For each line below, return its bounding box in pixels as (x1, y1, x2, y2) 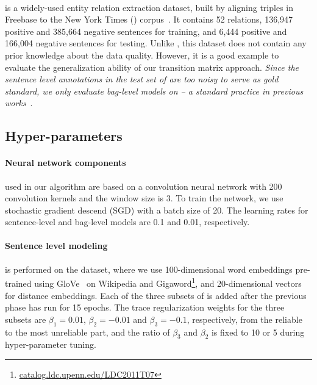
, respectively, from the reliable (187, 312, 302, 325)
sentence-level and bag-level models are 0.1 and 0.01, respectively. (5, 215, 250, 228)
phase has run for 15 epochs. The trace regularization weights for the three (5, 301, 285, 314)
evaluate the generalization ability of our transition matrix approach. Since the (5, 60, 299, 73)
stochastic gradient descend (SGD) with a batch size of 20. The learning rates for (5, 203, 308, 216)
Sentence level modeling (5, 239, 108, 252)
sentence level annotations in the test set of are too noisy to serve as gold (5, 73, 279, 85)
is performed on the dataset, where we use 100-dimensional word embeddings (5, 262, 293, 275)
